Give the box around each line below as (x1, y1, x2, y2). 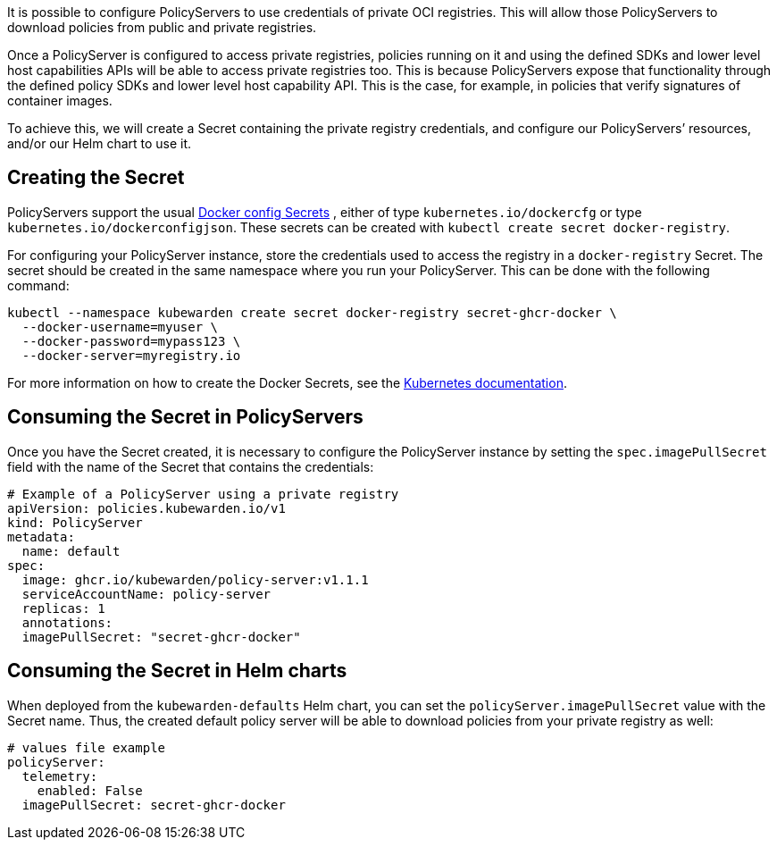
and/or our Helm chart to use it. (7, 136, 192, 151)
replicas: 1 (21, 600, 105, 616)
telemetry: (21, 768, 98, 784)
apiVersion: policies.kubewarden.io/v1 (7, 500, 286, 516)
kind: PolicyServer (7, 515, 143, 530)
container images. (7, 93, 113, 108)
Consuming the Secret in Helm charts (7, 659, 347, 683)
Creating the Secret (7, 166, 185, 189)
